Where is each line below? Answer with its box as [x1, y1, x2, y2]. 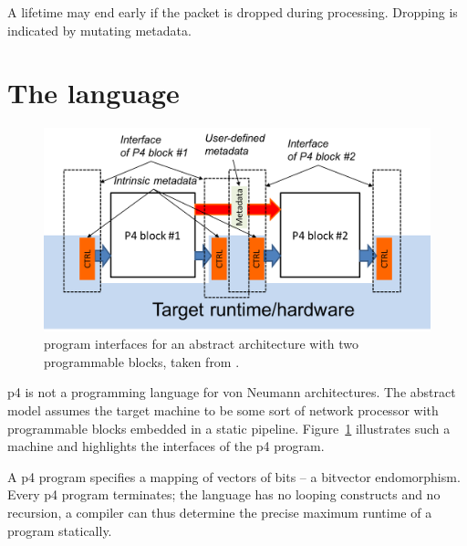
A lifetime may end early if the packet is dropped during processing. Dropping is [7, 3, 458, 21]
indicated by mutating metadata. [7, 20, 192, 39]
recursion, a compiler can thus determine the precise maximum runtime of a [7, 503, 432, 521]
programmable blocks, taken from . [44, 352, 240, 371]
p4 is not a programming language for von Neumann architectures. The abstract [7, 383, 456, 402]
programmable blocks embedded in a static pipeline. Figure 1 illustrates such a [7, 418, 451, 437]
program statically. [7, 520, 112, 540]
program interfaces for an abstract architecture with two [44, 334, 358, 353]
